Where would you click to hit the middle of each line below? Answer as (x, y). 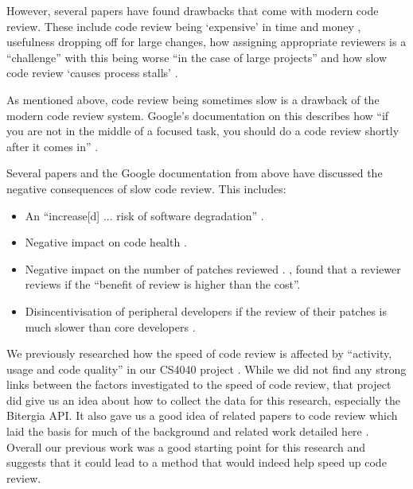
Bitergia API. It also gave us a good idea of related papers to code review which (202, 415)
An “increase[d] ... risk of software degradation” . (144, 215)
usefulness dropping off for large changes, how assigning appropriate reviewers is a (206, 42)
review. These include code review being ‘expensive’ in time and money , (184, 26)
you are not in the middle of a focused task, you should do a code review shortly (203, 131)
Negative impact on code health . (106, 242)
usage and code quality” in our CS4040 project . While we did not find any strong (206, 369)
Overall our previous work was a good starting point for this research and (186, 446)
